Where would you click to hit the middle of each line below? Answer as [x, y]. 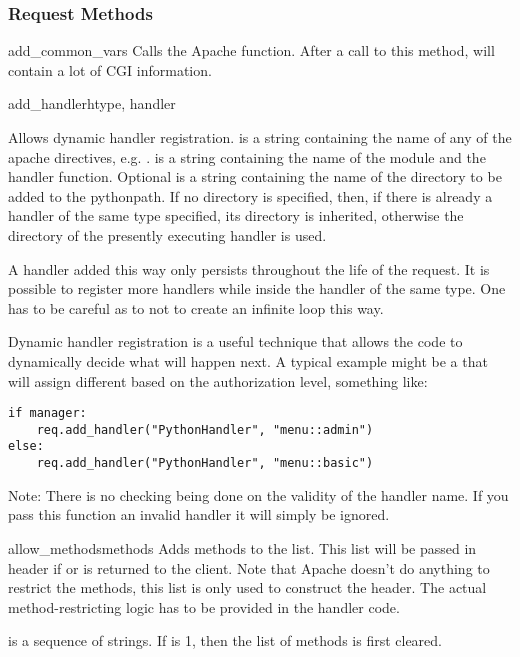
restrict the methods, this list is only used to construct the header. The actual [247, 587]
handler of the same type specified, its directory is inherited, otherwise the [236, 215]
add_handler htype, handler [92, 103]
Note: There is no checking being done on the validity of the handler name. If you [258, 494]
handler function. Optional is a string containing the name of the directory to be [255, 176]
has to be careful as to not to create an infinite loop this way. [196, 307]
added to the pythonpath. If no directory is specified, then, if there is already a [250, 195]
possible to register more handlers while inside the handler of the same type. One [257, 288]
